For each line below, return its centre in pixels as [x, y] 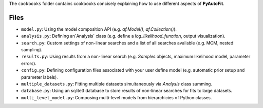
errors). [29, 63]
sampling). [32, 50]
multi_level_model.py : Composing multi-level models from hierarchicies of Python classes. [116, 97]
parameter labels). [39, 77]
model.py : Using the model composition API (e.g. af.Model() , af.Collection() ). [99, 29]
